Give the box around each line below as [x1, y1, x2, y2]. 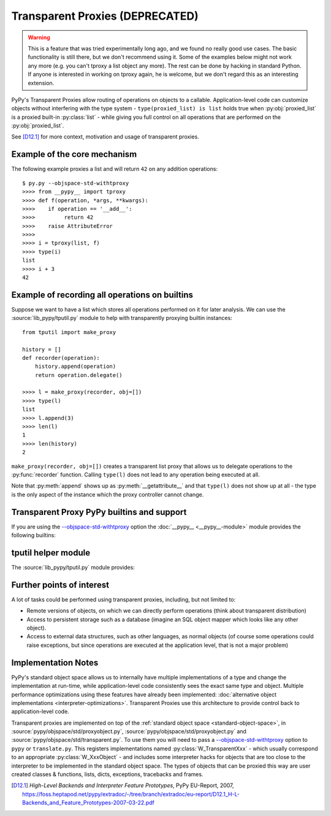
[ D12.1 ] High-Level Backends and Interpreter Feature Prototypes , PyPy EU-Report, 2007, [11, 782, 234, 789]
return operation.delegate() [34, 372, 123, 378]
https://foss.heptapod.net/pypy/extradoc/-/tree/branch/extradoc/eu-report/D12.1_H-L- [22, 790, 240, 798]
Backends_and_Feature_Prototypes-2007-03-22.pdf [22, 799, 154, 806]
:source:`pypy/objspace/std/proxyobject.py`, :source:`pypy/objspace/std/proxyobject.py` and [11, 728, 246, 735]
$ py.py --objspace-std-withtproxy [22, 180, 129, 186]
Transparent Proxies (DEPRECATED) [11, 9, 199, 23]
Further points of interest [11, 579, 110, 590]
